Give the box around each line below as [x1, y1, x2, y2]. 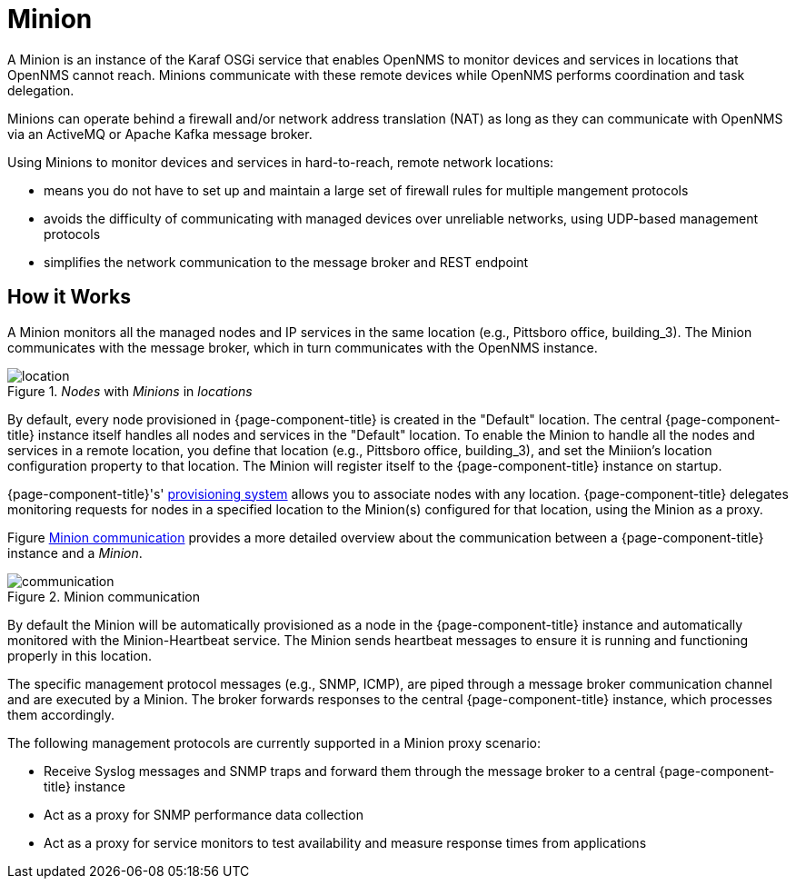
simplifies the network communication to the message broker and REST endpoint [44, 254, 529, 270]
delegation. [7, 82, 75, 98]
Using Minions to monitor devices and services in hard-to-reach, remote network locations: [7, 154, 554, 170]
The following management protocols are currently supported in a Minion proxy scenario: [7, 734, 541, 751]
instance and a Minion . [7, 544, 143, 561]
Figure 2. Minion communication [7, 588, 200, 604]
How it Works [7, 285, 131, 309]
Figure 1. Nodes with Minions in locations [7, 383, 253, 399]
